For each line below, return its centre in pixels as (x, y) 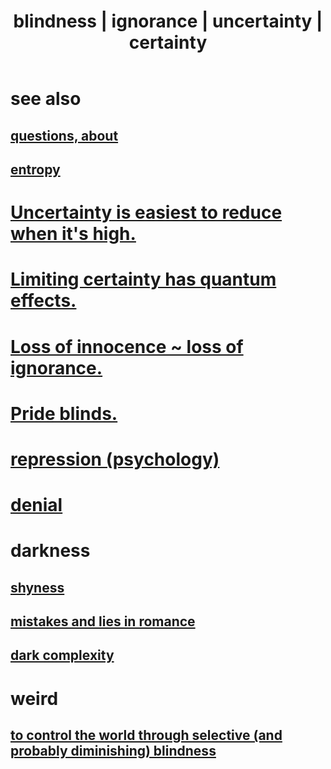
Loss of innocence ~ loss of (127, 346)
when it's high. (73, 234)
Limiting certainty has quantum (143, 279)
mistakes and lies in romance (103, 621)
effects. (43, 301)
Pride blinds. (64, 413)
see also (46, 99)
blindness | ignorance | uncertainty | (168, 21)
